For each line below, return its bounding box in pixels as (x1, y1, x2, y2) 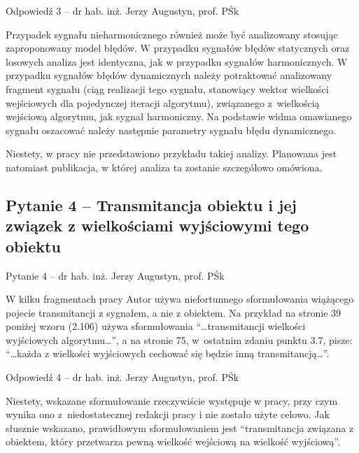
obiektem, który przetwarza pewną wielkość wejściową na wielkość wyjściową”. (6, 434, 340, 449)
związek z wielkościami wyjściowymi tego (6, 215, 309, 236)
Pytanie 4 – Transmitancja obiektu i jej (6, 194, 297, 215)
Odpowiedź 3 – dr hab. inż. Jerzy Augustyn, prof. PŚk (6, 3, 239, 17)
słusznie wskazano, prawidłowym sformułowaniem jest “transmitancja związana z (6, 420, 354, 435)
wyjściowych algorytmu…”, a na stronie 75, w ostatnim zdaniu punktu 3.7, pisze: (6, 332, 353, 347)
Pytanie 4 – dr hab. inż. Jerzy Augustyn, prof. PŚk (6, 268, 225, 282)
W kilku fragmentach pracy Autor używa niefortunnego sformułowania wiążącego (6, 292, 354, 306)
